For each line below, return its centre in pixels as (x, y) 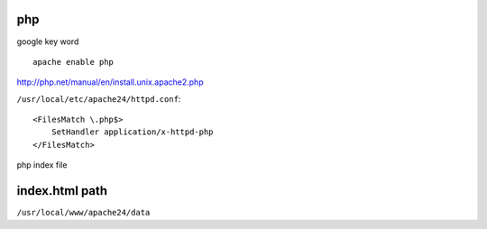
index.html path (62, 191)
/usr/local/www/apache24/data (83, 213)
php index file (42, 165)
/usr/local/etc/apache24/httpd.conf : (99, 98)
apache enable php (74, 62)
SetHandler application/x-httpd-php (132, 132)
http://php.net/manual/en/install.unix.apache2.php (110, 82)
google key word (48, 41)
